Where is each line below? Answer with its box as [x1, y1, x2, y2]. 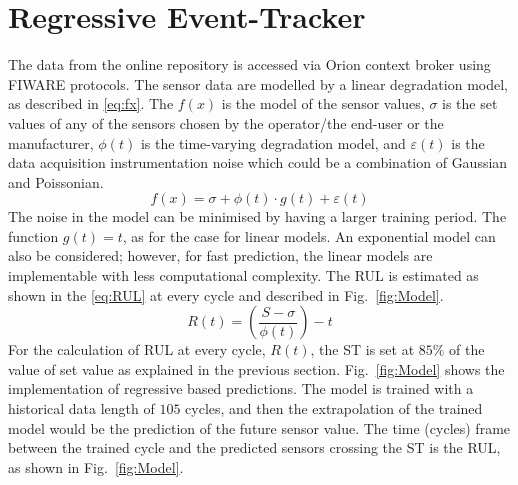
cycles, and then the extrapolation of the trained [185, 398, 483, 419]
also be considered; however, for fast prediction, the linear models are [8, 245, 433, 266]
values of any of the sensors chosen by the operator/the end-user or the [8, 112, 444, 133]
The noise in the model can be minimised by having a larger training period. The [8, 206, 507, 227]
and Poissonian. [8, 171, 104, 192]
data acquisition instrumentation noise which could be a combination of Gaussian [8, 152, 508, 173]
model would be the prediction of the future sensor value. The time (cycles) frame [8, 417, 511, 438]
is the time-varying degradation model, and [140, 132, 406, 153]
